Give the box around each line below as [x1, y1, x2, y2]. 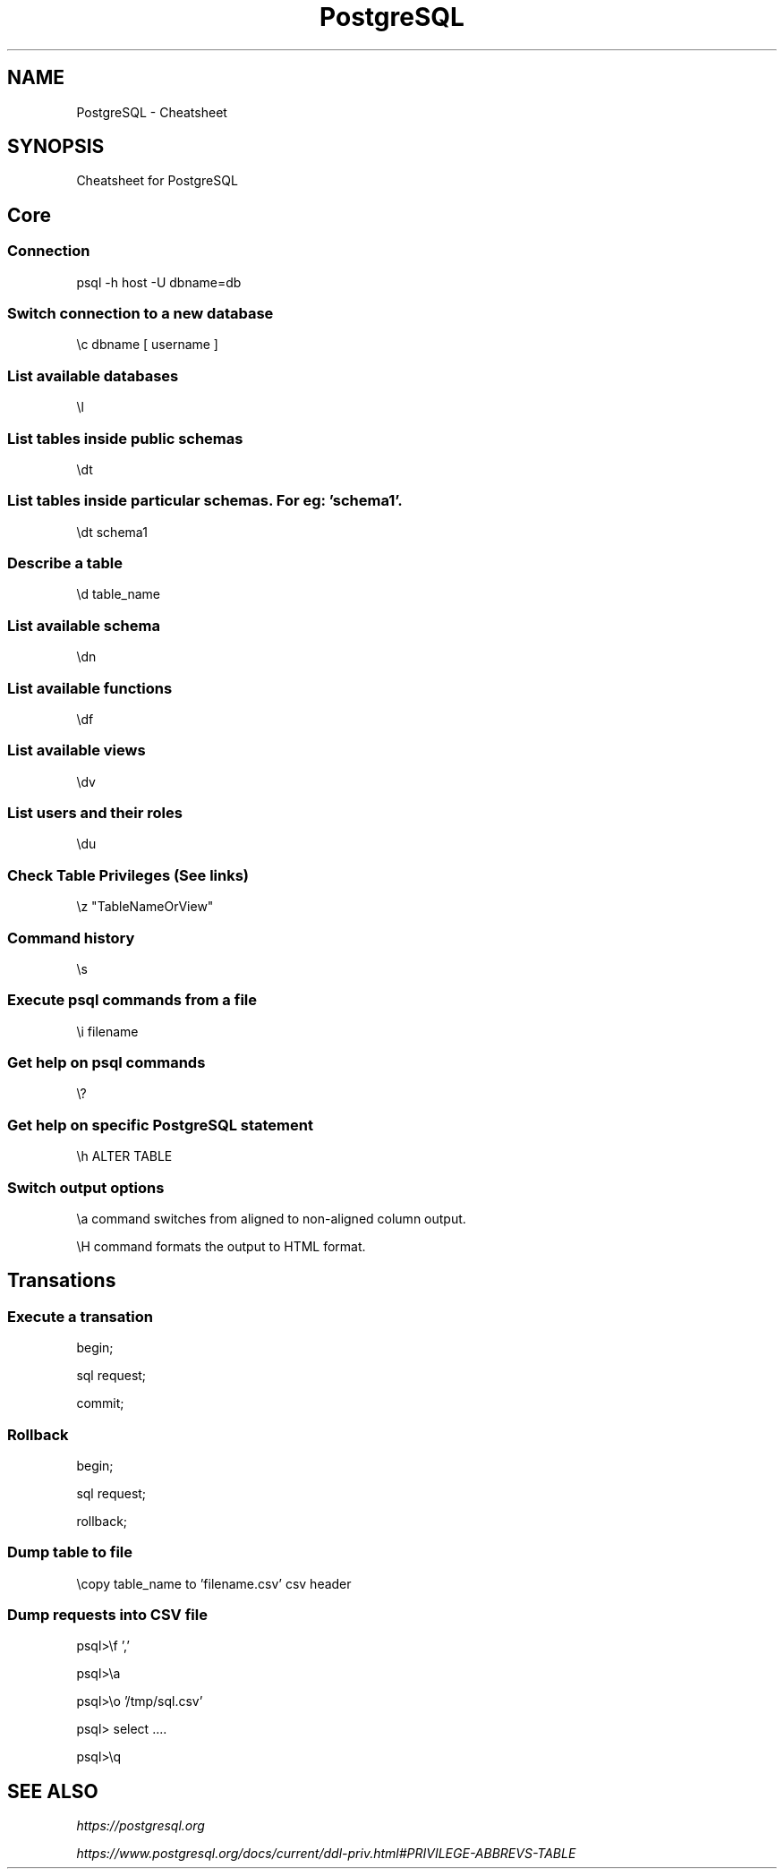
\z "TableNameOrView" [76, 899, 214, 915]
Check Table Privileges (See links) [7, 866, 250, 884]
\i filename [76, 1023, 139, 1039]
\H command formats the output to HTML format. [76, 1238, 366, 1254]
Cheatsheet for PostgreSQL [76, 173, 238, 189]
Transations [7, 1269, 116, 1292]
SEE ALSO [7, 1779, 98, 1803]
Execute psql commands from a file [7, 991, 257, 1010]
